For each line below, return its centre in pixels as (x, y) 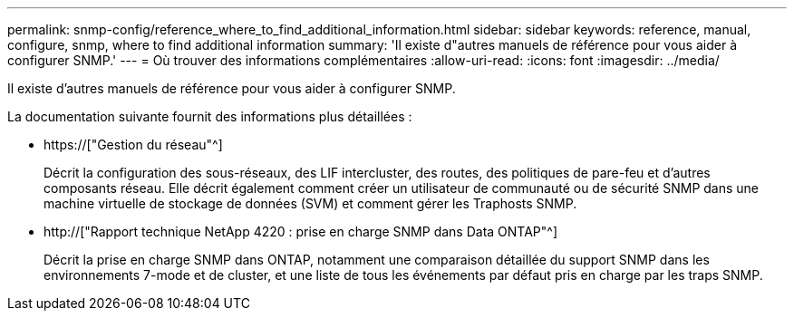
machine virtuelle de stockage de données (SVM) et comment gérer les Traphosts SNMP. (310, 203)
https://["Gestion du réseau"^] (133, 145)
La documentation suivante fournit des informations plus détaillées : (210, 116)
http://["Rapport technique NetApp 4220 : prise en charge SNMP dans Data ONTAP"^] (301, 231)
